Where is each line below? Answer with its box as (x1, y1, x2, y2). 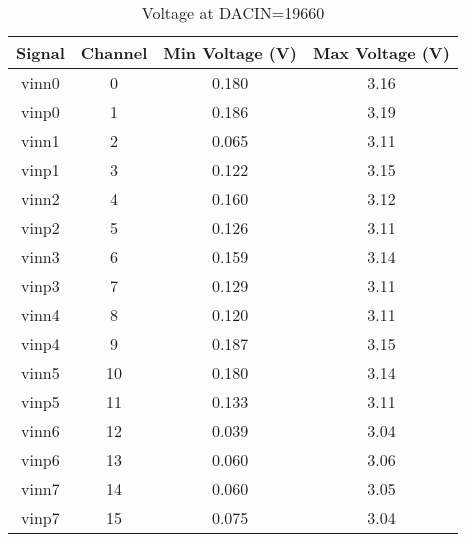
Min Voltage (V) (163, 41, 297, 64)
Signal (16, 41, 65, 64)
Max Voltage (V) (312, 41, 450, 64)
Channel (80, 41, 148, 64)
